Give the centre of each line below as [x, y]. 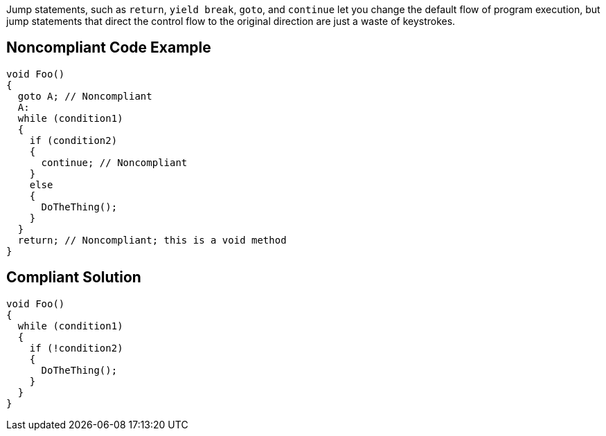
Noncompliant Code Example [109, 48]
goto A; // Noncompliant [85, 96]
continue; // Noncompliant [114, 162]
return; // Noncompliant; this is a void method [152, 240]
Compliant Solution [74, 278]
